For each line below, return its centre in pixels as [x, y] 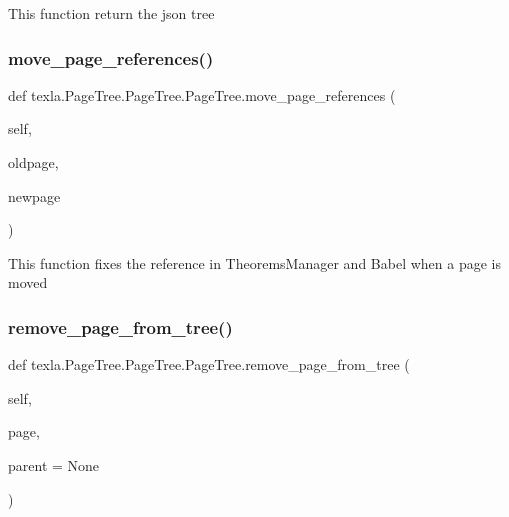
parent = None [54, 464]
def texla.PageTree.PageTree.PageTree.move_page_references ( [202, 94]
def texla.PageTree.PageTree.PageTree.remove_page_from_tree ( [209, 364]
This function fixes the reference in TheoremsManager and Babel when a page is [254, 262]
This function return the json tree [111, 13]
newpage [34, 195]
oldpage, [33, 162]
